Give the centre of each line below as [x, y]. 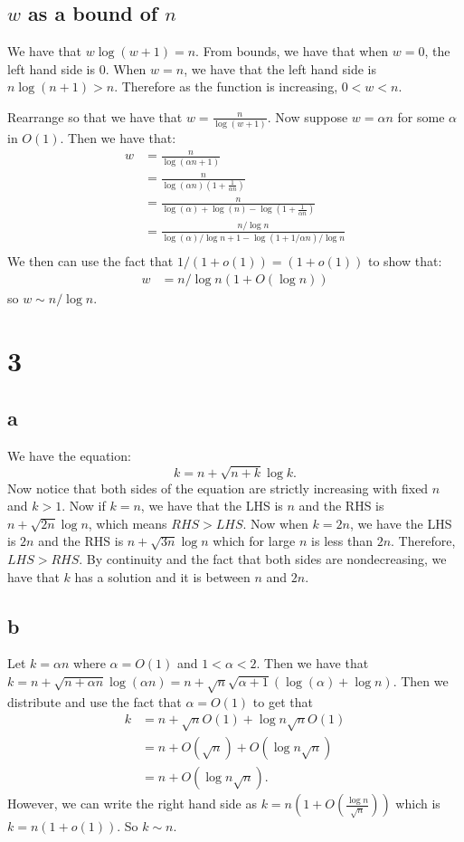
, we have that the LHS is [212, 506]
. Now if [84, 506]
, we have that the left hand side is [280, 68]
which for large [254, 541]
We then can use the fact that [90, 261]
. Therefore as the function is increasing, [226, 86]
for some [421, 116]
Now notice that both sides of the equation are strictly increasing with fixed [218, 488]
